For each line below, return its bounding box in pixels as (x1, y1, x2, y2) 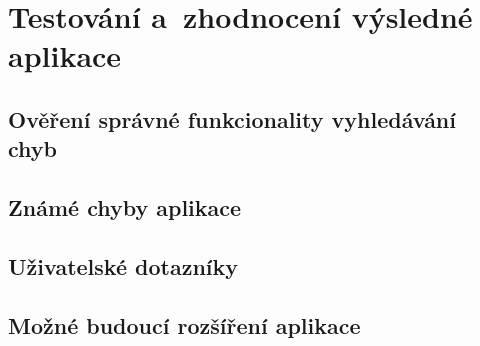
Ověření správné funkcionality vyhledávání (8, 103, 456, 134)
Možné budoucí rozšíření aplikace (8, 309, 361, 340)
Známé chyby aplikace (8, 192, 242, 223)
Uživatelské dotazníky (8, 250, 238, 281)
